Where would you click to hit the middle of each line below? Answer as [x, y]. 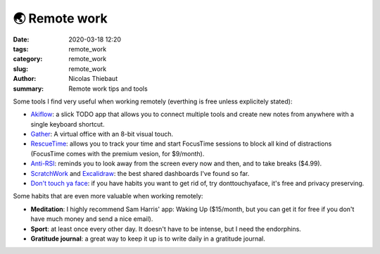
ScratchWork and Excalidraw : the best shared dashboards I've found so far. [140, 173]
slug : [20, 69]
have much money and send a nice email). [92, 219]
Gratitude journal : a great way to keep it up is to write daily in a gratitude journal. [148, 239]
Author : [25, 79]
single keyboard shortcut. [68, 124]
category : [28, 59]
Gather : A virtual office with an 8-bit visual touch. [102, 134]
